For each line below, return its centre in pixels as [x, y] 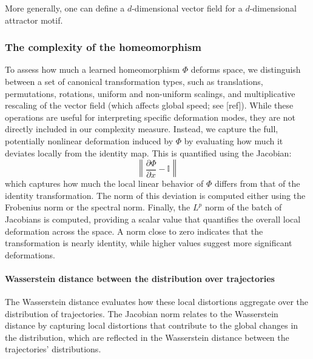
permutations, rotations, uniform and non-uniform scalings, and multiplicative [150, 93]
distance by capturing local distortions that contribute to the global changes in [152, 325]
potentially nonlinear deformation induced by [89, 140]
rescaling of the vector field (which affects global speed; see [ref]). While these [149, 105]
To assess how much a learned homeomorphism [93, 69]
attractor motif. [34, 20]
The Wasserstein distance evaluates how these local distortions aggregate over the [157, 302]
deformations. [30, 254]
